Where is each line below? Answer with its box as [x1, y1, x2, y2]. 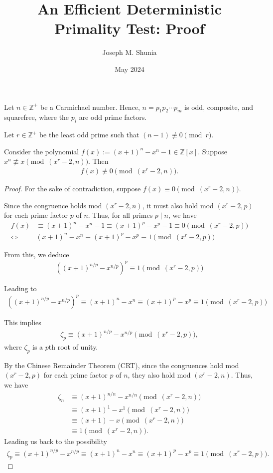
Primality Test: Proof [54, 18, 205, 38]
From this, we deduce [4, 249, 69, 259]
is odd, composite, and [184, 101, 253, 112]
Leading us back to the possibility [4, 436, 107, 447]
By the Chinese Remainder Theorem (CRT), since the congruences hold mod [4, 360, 239, 370]
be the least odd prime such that [39, 129, 139, 140]
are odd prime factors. [79, 112, 147, 122]
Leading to [4, 283, 37, 293]
